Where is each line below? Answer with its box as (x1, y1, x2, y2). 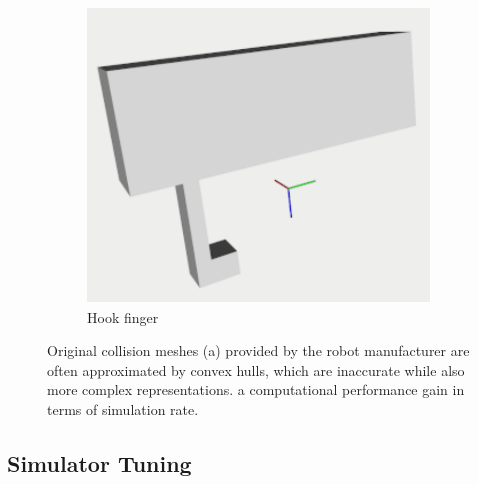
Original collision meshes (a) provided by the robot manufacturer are (47, 340, 470, 361)
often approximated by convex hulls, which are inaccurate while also (47, 359, 465, 380)
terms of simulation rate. (47, 398, 199, 419)
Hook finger (87, 306, 159, 327)
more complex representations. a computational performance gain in (47, 379, 465, 400)
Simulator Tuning (7, 447, 192, 478)
